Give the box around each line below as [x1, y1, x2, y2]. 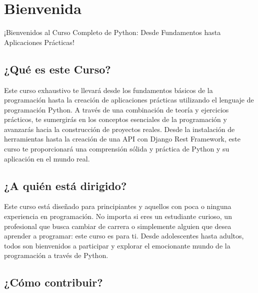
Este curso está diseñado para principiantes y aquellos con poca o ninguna [4, 201, 231, 211]
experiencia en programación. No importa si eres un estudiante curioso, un [4, 211, 232, 221]
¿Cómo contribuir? [4, 274, 103, 290]
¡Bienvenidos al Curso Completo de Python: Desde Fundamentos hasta [4, 27, 221, 37]
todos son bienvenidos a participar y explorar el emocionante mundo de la [4, 240, 230, 250]
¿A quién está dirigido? [4, 177, 127, 193]
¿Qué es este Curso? [4, 61, 111, 76]
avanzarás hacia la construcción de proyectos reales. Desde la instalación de [4, 123, 235, 134]
